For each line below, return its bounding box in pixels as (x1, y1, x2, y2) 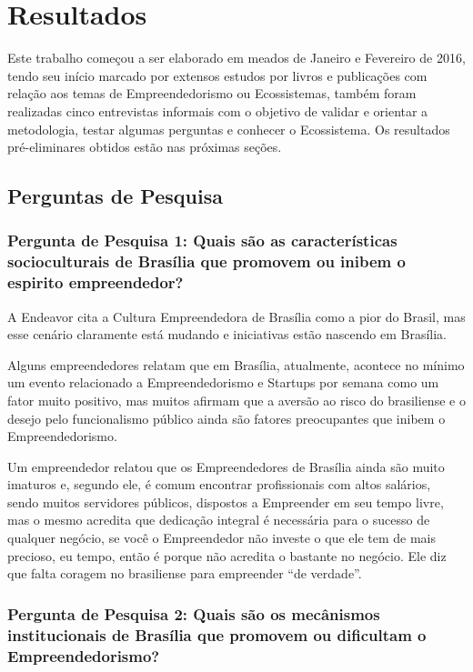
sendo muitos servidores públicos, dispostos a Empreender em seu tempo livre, (7, 492, 444, 511)
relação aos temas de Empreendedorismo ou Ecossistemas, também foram (7, 84, 417, 103)
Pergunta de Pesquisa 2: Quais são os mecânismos (7, 602, 380, 625)
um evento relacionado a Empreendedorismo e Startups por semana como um (7, 373, 439, 392)
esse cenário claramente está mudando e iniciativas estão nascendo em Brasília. (7, 325, 447, 344)
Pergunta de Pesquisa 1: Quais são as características (7, 229, 398, 252)
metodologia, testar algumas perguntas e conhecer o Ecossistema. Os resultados (7, 119, 450, 138)
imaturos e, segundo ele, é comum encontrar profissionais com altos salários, (7, 475, 431, 494)
